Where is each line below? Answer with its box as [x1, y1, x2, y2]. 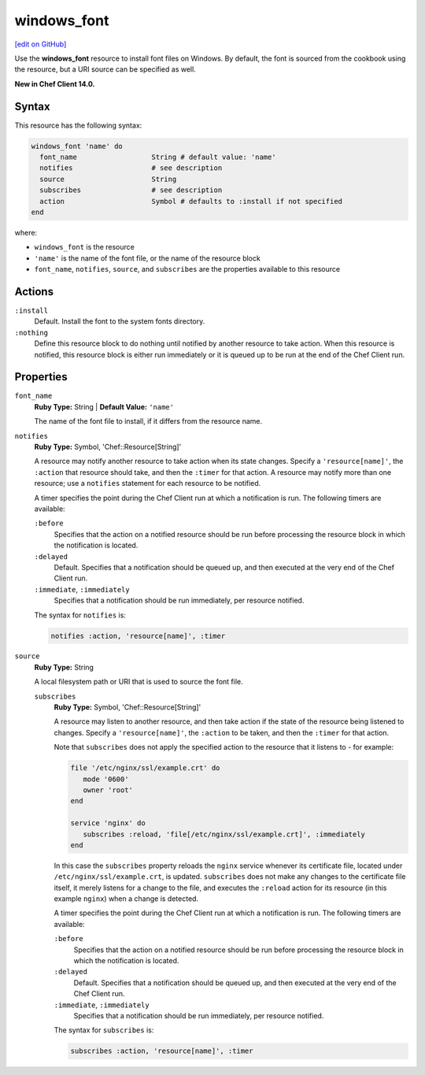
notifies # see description [39, 164, 223, 172]
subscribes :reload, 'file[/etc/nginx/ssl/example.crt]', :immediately [83, 829, 366, 839]
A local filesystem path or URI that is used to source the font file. [34, 677, 243, 687]
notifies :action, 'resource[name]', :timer [50, 631, 226, 640]
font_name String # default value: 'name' [39, 153, 276, 161]
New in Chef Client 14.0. [14, 79, 95, 88]
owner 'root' [83, 785, 134, 795]
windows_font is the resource [34, 243, 135, 252]
